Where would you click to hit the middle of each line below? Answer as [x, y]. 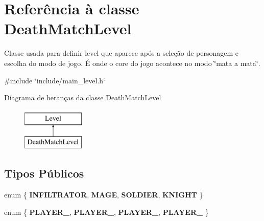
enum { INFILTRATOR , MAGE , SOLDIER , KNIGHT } [104, 195]
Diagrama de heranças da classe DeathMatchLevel [83, 97]
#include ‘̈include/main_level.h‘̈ [55, 80]
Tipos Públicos [44, 173]
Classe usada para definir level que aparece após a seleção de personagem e [122, 53]
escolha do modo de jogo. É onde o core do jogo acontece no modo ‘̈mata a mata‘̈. [132, 63]
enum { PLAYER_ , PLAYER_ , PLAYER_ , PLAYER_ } [106, 212]
